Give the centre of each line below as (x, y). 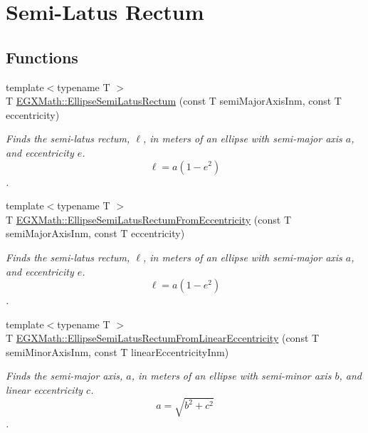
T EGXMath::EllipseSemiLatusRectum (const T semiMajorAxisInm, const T (174, 101)
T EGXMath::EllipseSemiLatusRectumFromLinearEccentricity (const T (163, 338)
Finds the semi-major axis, (64, 376)
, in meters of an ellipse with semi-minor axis (231, 376)
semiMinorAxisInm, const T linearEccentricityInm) (117, 351)
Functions (42, 57)
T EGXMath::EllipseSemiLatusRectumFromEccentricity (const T (148, 219)
